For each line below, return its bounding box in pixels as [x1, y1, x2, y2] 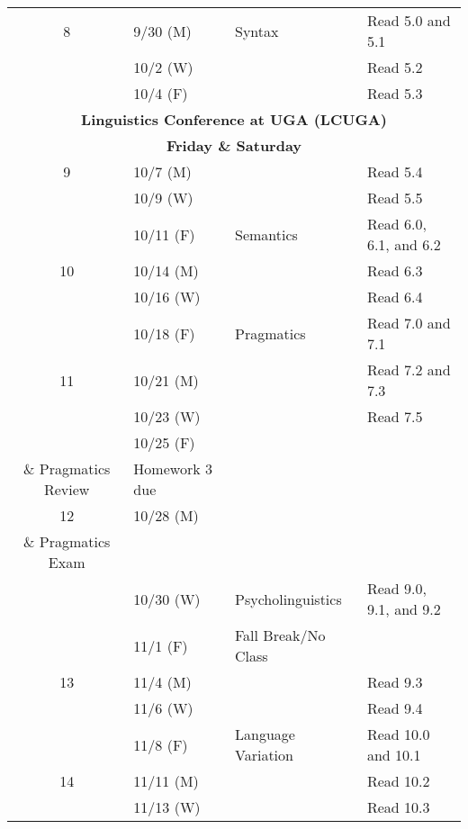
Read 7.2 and [366, 359, 451, 380]
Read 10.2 [366, 770, 430, 791]
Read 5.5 [366, 187, 423, 208]
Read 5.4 [366, 161, 423, 182]
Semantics [235, 223, 298, 245]
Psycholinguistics [235, 588, 342, 609]
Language [235, 724, 295, 744]
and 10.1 [366, 744, 421, 765]
